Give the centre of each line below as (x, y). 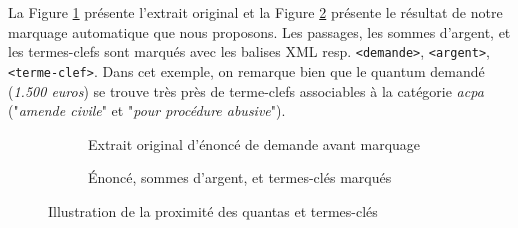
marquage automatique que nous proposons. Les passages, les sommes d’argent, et (259, 31)
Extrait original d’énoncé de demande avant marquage (254, 143)
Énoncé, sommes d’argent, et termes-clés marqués (240, 177)
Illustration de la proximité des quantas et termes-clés (213, 210)
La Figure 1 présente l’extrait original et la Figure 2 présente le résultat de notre (255, 12)
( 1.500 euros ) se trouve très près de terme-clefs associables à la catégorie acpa (246, 90)
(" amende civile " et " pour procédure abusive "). (147, 110)
